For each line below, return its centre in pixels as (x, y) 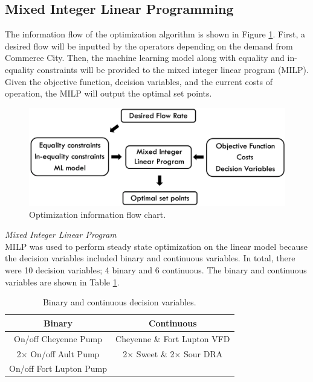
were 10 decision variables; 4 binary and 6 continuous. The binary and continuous (156, 270)
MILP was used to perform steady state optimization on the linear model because (156, 246)
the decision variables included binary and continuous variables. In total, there (150, 258)
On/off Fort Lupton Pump (58, 368)
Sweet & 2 (155, 353)
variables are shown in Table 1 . (62, 282)
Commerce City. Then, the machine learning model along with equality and (145, 58)
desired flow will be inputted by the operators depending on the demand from (149, 46)
